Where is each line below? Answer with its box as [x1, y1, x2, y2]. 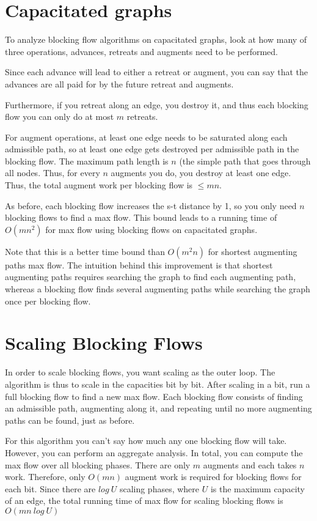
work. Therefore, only [5, 470, 86, 483]
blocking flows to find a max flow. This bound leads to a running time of [5, 211, 277, 224]
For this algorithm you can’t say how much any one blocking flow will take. [5, 434, 287, 447]
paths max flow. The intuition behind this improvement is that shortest [5, 258, 273, 271]
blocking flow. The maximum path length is [5, 154, 169, 167]
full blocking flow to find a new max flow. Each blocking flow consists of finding [5, 390, 303, 402]
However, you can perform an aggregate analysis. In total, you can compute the [5, 446, 303, 459]
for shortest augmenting [208, 245, 297, 257]
